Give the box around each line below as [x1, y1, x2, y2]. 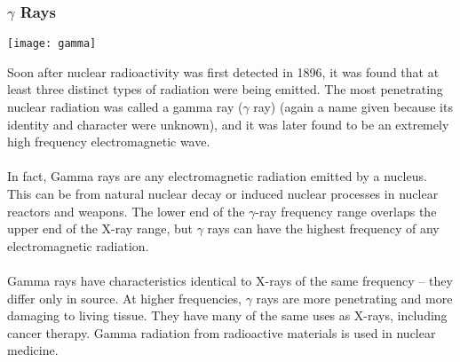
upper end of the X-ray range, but [7, 219, 193, 238]
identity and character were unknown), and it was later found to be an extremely [7, 114, 449, 133]
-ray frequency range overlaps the [255, 201, 437, 220]
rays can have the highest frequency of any [207, 219, 440, 238]
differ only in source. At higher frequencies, [7, 288, 242, 307]
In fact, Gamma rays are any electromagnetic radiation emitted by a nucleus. [7, 167, 427, 185]
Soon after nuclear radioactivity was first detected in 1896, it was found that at [7, 62, 440, 81]
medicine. [7, 341, 59, 359]
